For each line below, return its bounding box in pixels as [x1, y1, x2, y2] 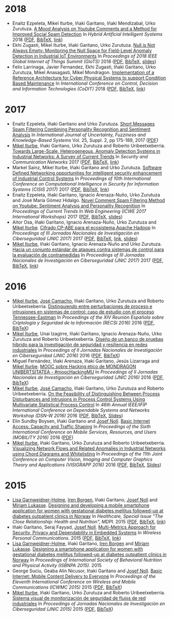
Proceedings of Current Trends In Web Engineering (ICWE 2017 [12, 208, 147, 214]
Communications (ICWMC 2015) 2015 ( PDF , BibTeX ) [12, 584, 123, 590]
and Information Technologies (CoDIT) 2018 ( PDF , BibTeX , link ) [12, 85, 146, 92]
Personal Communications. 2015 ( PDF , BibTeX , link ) [12, 535, 122, 541]
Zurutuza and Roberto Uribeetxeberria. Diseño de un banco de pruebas [12, 336, 164, 342]
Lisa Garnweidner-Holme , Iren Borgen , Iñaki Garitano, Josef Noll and [12, 497, 158, 503]
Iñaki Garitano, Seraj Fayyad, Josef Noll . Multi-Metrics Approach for [12, 524, 156, 530]
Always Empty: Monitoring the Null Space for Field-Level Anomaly [12, 47, 152, 53]
